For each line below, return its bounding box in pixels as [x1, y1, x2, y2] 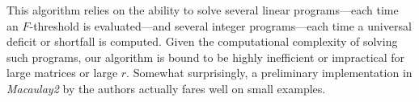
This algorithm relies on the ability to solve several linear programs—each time [6, 2, 399, 18]
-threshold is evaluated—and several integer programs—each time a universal [29, 17, 412, 34]
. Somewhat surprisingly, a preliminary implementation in [126, 64, 413, 81]
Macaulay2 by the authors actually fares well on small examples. [6, 80, 326, 96]
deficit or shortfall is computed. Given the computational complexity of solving [6, 33, 398, 50]
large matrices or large [6, 64, 118, 81]
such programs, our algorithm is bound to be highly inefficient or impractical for [6, 48, 405, 65]
